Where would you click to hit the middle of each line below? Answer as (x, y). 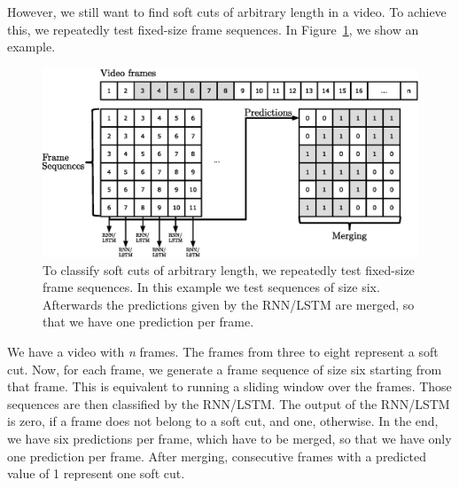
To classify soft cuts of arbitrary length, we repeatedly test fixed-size (229, 269)
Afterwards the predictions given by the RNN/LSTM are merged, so (229, 304)
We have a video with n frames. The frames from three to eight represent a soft (223, 351)
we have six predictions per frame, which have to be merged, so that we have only (229, 438)
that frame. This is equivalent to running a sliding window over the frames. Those (229, 386)
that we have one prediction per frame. (148, 322)
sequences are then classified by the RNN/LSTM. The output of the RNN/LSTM (229, 403)
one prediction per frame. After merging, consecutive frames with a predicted (217, 456)
